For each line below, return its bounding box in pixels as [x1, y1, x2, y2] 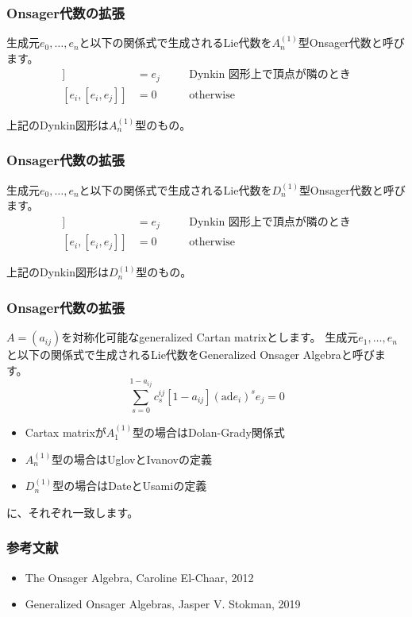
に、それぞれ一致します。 [6, 503, 139, 520]
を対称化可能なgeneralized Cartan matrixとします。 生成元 [61, 329, 359, 345]
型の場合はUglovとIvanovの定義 [52, 450, 212, 467]
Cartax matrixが [25, 424, 106, 441]
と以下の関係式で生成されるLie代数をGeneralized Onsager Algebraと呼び [6, 346, 375, 363]
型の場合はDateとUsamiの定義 [52, 477, 207, 494]
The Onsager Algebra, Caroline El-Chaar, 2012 [25, 569, 254, 585]
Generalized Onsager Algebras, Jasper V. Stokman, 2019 [25, 596, 301, 612]
